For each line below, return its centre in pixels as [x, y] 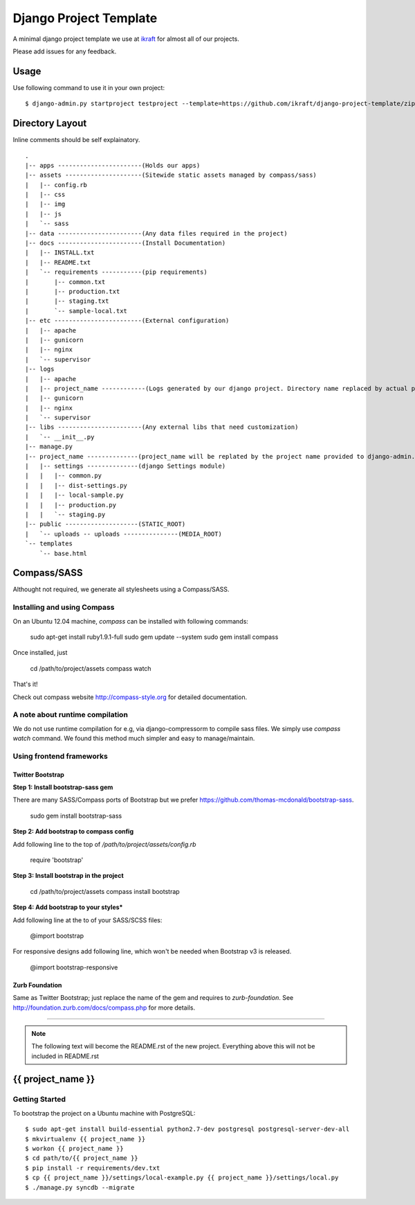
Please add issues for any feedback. [65, 51]
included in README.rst [65, 1056]
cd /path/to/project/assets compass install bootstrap [105, 891]
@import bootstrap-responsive [74, 967]
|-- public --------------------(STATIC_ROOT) [105, 524]
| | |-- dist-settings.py [76, 485]
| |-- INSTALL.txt [60, 253]
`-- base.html [63, 553]
